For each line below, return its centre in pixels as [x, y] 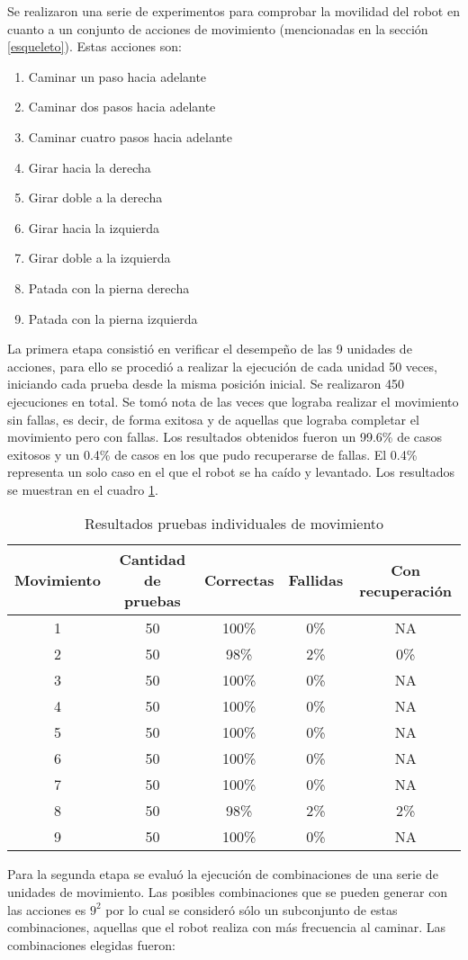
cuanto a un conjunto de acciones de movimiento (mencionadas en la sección [218, 28]
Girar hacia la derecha [90, 167]
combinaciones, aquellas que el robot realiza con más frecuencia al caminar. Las [227, 927]
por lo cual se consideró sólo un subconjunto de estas [252, 909]
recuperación [406, 590]
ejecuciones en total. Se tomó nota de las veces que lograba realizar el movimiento [233, 401]
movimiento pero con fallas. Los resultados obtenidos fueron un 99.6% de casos [225, 437]
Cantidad [153, 560]
